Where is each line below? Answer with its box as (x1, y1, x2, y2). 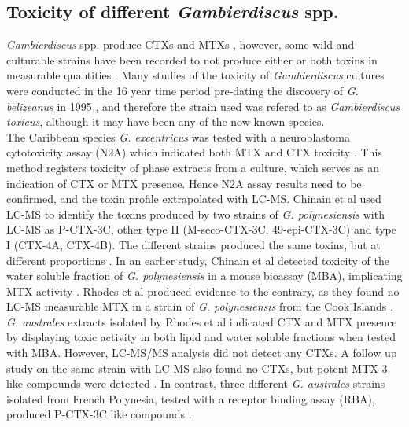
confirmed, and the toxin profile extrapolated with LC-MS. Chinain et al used (6, 190, 381, 207)
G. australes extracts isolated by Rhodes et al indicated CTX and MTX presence (6, 313, 397, 329)
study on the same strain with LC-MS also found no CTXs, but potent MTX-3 (6, 359, 388, 376)
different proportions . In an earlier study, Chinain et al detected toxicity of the (6, 252, 389, 268)
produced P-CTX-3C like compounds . (6, 406, 192, 422)
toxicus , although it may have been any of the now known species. (6, 113, 325, 130)
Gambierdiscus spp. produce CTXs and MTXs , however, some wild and (6, 36, 355, 53)
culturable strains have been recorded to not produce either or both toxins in (6, 51, 378, 68)
